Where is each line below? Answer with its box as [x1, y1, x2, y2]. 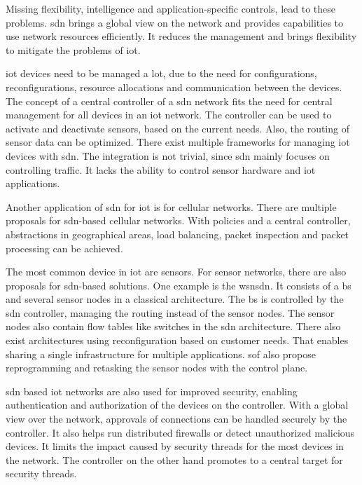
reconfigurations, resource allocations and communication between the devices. [6, 79, 342, 94]
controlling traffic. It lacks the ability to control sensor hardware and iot [6, 162, 316, 177]
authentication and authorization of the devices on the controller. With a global [6, 397, 349, 412]
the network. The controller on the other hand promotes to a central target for [6, 452, 343, 467]
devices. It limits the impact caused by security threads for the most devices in [6, 439, 344, 453]
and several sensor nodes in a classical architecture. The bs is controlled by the [6, 292, 344, 306]
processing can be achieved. [6, 240, 123, 255]
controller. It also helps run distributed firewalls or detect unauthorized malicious [6, 425, 355, 439]
